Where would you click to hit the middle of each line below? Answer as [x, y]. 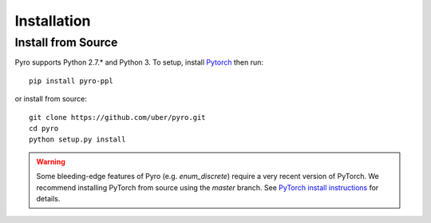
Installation [53, 21]
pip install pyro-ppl [71, 81]
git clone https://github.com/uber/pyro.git [118, 117]
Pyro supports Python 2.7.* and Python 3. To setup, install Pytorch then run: [139, 62]
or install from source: [51, 99]
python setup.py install [77, 139]
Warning [51, 161]
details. [48, 198]
